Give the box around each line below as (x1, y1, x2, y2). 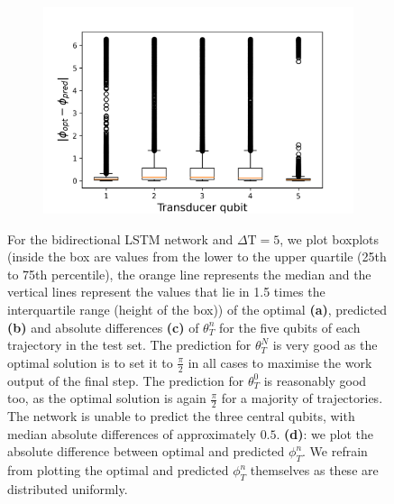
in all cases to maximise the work (188, 353, 372, 371)
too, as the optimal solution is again (7, 389, 206, 408)
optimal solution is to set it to (7, 353, 173, 371)
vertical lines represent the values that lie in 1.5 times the (7, 282, 325, 301)
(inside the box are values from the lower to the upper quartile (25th (7, 247, 387, 266)
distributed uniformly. (7, 479, 128, 498)
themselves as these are (250, 461, 379, 480)
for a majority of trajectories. (221, 389, 383, 408)
